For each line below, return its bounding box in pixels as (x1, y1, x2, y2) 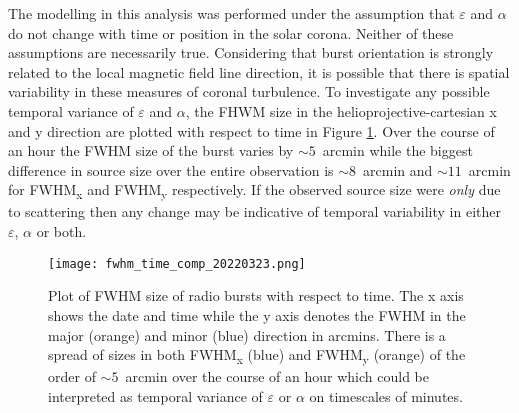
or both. (36, 221, 87, 242)
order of (48, 366, 96, 387)
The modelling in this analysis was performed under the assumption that (8, 3, 455, 23)
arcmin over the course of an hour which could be (125, 366, 429, 387)
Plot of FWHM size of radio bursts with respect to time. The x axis (48, 285, 464, 306)
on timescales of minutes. (309, 385, 463, 406)
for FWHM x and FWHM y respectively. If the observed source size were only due (8, 179, 501, 203)
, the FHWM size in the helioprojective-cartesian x (185, 100, 497, 121)
